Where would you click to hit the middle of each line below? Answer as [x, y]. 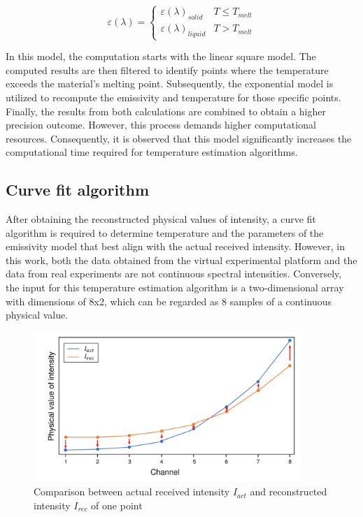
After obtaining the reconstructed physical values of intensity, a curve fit [161, 219]
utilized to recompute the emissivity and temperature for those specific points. [173, 97]
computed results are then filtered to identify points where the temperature [167, 70]
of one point [117, 505]
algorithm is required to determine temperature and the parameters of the [165, 232]
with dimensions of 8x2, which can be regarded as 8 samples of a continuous [169, 301]
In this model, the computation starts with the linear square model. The [161, 56]
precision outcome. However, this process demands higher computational [161, 125]
